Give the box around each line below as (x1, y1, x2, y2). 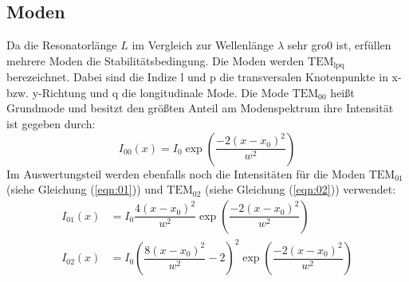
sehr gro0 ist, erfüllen (287, 37, 391, 53)
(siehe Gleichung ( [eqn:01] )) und (6, 181, 163, 198)
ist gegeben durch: (6, 116, 96, 132)
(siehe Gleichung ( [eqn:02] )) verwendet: (205, 181, 396, 198)
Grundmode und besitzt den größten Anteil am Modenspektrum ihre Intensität (6, 100, 394, 116)
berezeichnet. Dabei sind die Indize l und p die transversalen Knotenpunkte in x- (6, 69, 402, 85)
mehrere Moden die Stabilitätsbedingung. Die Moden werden (6, 52, 305, 69)
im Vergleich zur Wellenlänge (132, 37, 274, 53)
